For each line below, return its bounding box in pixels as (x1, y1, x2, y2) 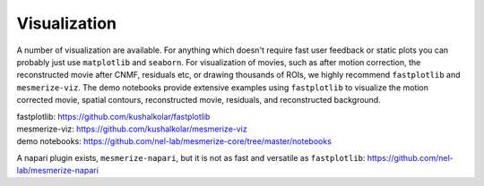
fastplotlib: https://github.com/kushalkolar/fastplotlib (16, 111, 211, 122)
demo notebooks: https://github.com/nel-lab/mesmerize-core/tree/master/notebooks (16, 136, 332, 147)
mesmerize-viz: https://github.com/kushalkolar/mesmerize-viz (16, 123, 247, 134)
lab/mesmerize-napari (16, 165, 99, 176)
